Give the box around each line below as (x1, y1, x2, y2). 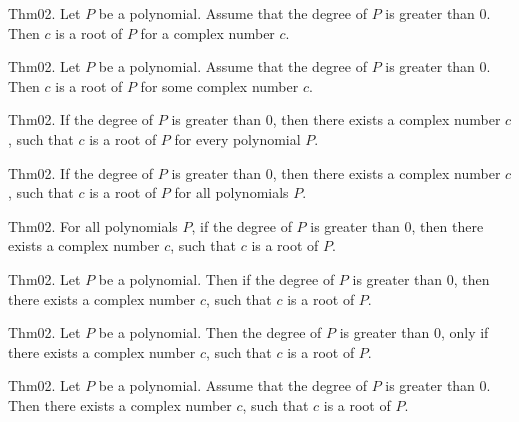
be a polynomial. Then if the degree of (98, 268, 335, 289)
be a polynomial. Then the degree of (98, 322, 322, 343)
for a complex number (140, 22, 275, 43)
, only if (440, 322, 489, 343)
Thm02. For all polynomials (8, 215, 178, 236)
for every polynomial (174, 128, 301, 149)
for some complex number (140, 75, 299, 96)
